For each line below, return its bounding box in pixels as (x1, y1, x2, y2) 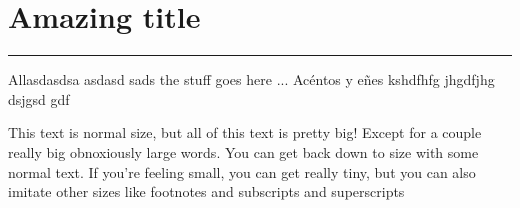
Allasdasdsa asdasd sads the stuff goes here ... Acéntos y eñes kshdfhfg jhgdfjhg (8, 69, 495, 90)
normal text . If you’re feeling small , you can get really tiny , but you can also (8, 161, 476, 182)
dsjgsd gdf (8, 88, 70, 109)
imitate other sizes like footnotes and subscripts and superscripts (8, 181, 405, 202)
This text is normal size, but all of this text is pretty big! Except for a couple (8, 122, 482, 143)
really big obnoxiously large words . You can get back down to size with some (8, 141, 479, 162)
